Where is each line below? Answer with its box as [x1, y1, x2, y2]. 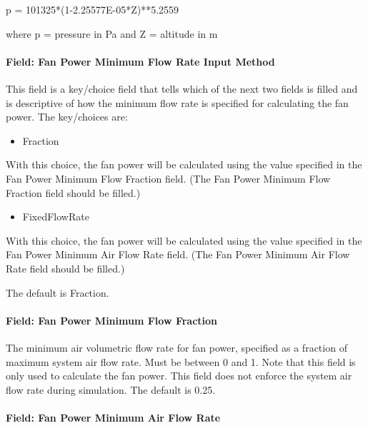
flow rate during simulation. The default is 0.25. [6, 382, 216, 397]
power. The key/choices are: [6, 109, 128, 124]
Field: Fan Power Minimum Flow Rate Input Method [6, 53, 275, 68]
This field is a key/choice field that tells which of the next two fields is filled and [6, 81, 358, 96]
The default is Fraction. [6, 285, 109, 300]
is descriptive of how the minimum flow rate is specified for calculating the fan [6, 95, 349, 110]
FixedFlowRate [22, 209, 89, 224]
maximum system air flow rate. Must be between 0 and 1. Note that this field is [6, 354, 356, 369]
